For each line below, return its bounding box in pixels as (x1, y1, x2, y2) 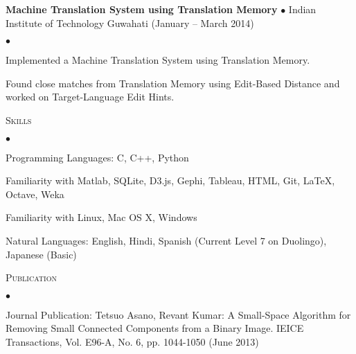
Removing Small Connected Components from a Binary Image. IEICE (6, 321, 304, 335)
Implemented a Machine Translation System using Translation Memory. (6, 53, 310, 67)
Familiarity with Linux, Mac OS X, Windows (6, 210, 197, 224)
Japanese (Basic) (6, 247, 77, 261)
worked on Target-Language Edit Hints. (6, 89, 175, 104)
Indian (288, 2, 317, 16)
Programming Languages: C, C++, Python (6, 150, 189, 164)
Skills (6, 112, 32, 127)
